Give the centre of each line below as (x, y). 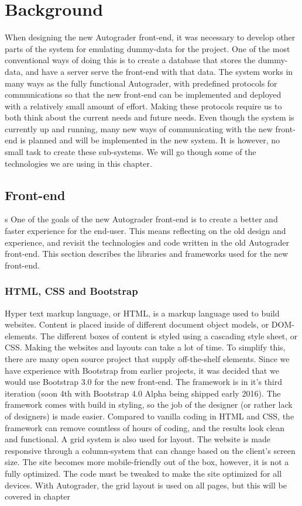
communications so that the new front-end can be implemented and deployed (143, 94)
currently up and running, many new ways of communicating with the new (139, 128)
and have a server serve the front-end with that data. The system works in (159, 71)
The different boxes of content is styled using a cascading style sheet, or (169, 335)
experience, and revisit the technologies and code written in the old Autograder (147, 242)
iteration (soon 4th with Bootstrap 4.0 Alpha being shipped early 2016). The (143, 393)
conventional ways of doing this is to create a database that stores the (130, 60)
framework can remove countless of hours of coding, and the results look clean (145, 427)
